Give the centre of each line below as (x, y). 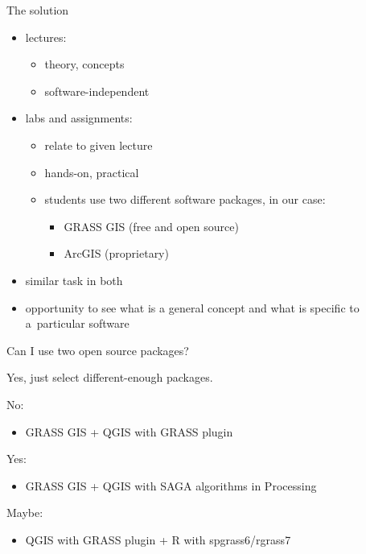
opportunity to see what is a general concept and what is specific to (192, 307)
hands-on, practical (92, 172)
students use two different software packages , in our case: (185, 199)
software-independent (97, 91)
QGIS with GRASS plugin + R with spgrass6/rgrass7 (158, 539)
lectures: (46, 37)
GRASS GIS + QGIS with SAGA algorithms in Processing (171, 485)
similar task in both (74, 280)
